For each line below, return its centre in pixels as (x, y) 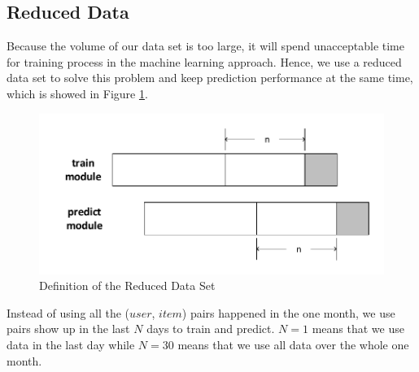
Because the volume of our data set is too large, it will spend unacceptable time (205, 46)
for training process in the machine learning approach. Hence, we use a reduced (204, 61)
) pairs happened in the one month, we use (288, 312)
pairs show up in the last (68, 329)
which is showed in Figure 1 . (77, 93)
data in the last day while (71, 344)
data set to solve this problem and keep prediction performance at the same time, (210, 78)
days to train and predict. (211, 329)
